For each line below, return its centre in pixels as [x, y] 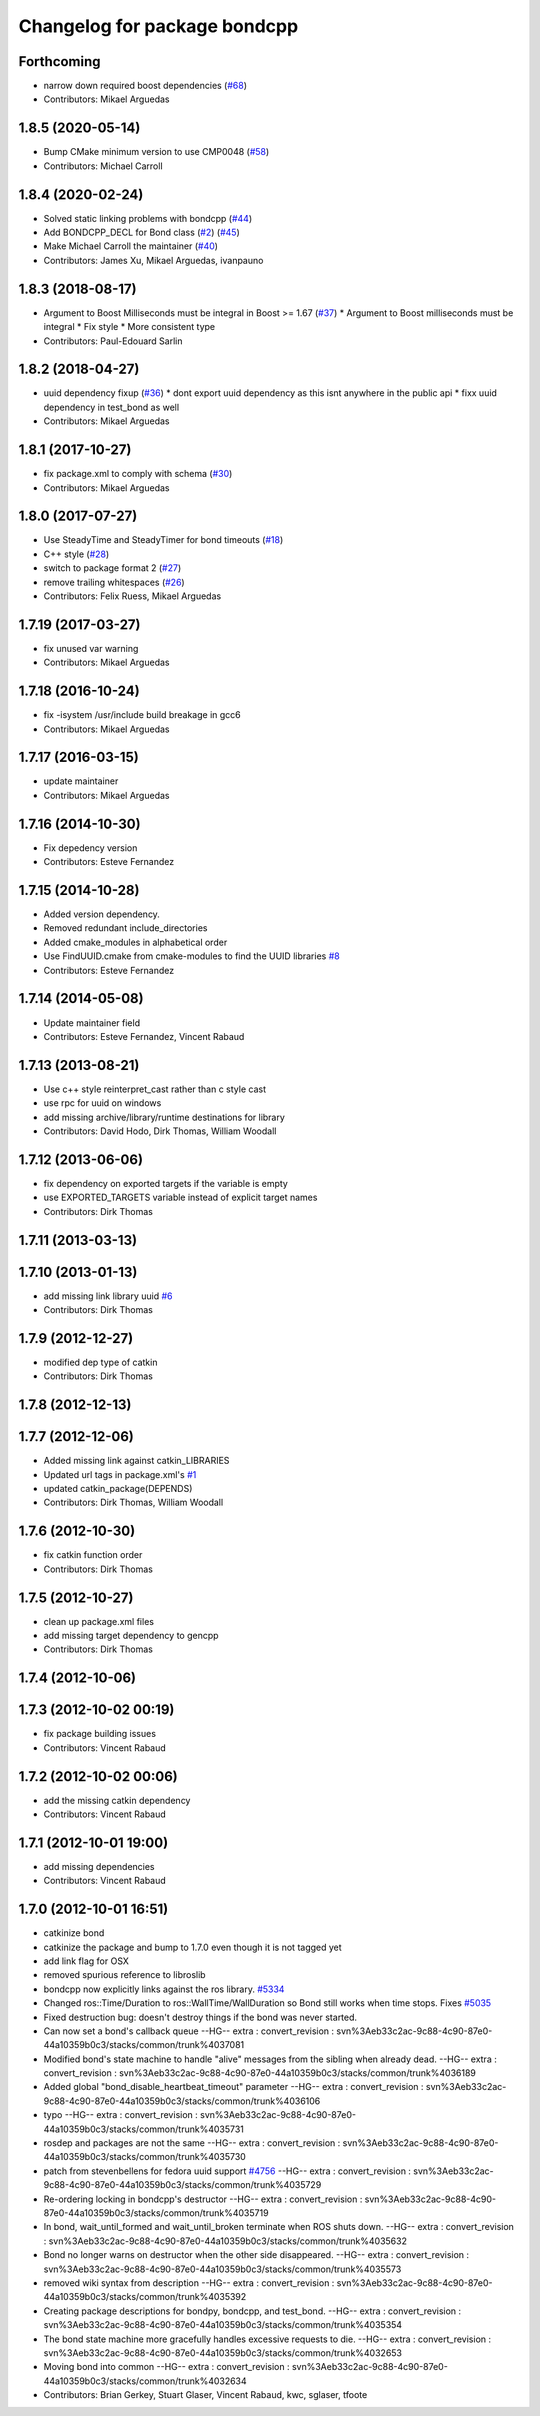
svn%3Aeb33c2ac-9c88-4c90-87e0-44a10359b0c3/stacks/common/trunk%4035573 [222, 2269]
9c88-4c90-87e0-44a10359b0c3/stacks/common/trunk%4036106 [182, 2101]
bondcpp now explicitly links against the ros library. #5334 [164, 1989]
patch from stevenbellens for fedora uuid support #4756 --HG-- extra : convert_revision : [227, 2171]
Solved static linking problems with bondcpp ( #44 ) [148, 218]
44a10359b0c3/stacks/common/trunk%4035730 [145, 2157]
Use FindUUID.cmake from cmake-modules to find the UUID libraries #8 [191, 956]
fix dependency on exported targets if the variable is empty [166, 1183]
